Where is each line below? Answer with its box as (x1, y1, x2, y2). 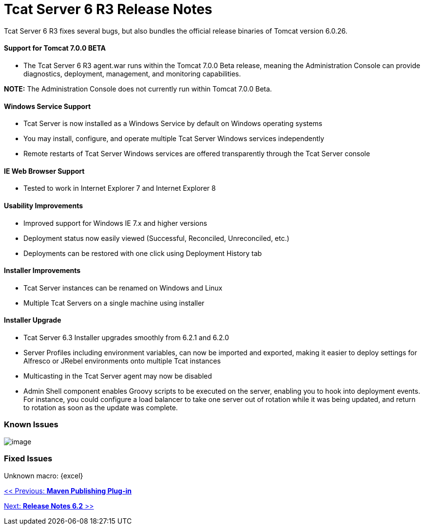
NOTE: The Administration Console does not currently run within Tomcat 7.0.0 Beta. (4, 84, 272, 93)
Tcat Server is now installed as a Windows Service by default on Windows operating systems (23, 119, 323, 128)
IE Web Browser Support (4, 166, 85, 175)
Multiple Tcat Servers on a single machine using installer (23, 298, 205, 307)
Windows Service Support (4, 102, 91, 110)
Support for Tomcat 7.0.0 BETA (4, 44, 106, 53)
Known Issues (4, 420, 58, 430)
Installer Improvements (4, 266, 81, 275)
